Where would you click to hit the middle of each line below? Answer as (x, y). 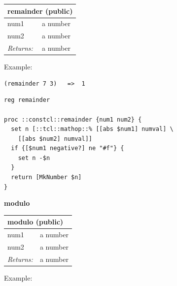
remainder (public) (40, 11)
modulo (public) (35, 222)
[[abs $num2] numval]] (55, 139)
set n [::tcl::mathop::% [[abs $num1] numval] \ (92, 129)
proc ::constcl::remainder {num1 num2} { (73, 119)
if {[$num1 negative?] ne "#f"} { (68, 148)
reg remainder (27, 100)
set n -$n (34, 158)
